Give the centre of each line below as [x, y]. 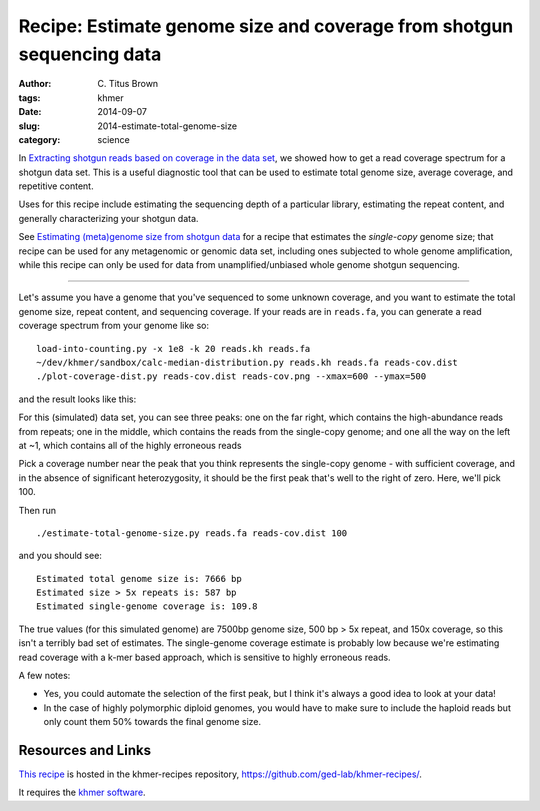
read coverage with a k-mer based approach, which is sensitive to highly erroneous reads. [204, 657]
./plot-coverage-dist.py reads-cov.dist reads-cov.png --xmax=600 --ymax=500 [231, 376]
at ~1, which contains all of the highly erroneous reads [130, 445]
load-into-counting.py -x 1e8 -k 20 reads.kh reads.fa [173, 348]
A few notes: [44, 676]
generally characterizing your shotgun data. [108, 218]
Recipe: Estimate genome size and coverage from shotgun [266, 26]
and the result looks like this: [77, 399]
